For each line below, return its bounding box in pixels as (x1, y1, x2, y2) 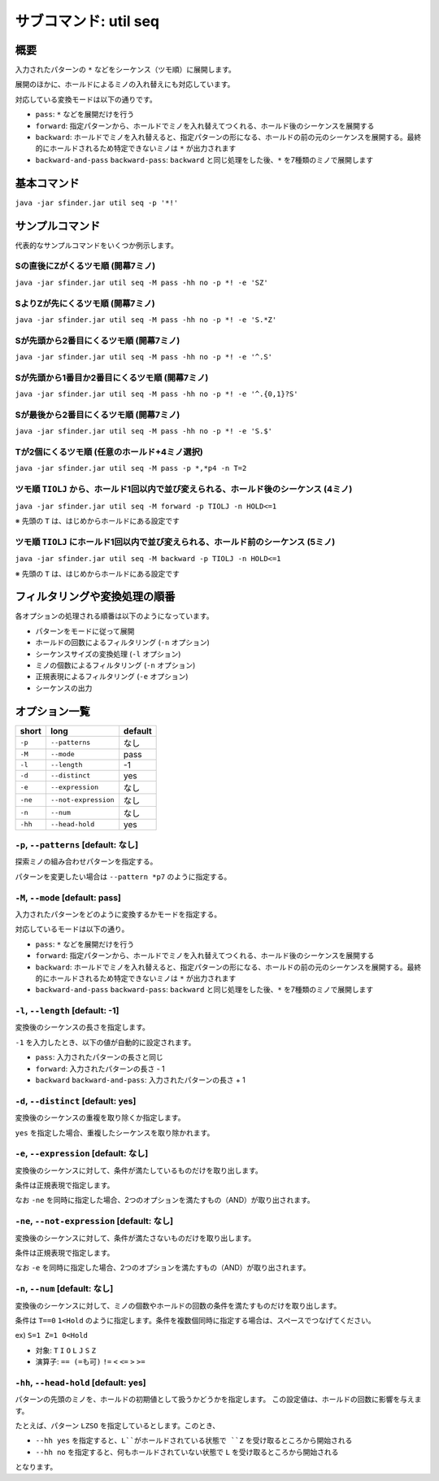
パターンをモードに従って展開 (35, 626, 135, 636)
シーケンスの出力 (35, 683, 93, 693)
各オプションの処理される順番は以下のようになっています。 (15, 611, 214, 621)
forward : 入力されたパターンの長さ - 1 (35, 1064, 166, 1074)
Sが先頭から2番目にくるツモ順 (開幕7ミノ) (15, 334, 180, 346)
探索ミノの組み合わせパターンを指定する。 (15, 856, 158, 866)
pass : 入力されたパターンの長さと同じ (35, 1052, 163, 1062)
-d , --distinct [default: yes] (15, 1095, 137, 1106)
